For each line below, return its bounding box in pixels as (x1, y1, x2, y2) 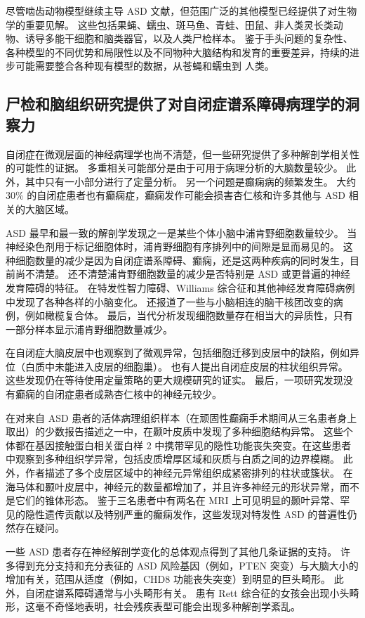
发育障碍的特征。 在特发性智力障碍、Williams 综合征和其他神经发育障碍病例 (6, 280, 355, 295)
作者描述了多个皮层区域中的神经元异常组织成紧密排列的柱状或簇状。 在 (25, 465, 353, 480)
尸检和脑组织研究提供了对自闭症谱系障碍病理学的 (6, 93, 345, 115)
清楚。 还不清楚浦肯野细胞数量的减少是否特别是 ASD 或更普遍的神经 (34, 266, 350, 281)
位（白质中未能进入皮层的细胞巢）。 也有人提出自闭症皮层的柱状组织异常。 (6, 359, 348, 373)
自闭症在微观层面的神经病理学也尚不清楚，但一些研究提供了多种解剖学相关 (6, 146, 350, 161)
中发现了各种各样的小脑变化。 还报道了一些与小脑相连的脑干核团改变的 (6, 294, 333, 309)
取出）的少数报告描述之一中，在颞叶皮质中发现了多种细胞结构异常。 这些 (6, 424, 343, 439)
